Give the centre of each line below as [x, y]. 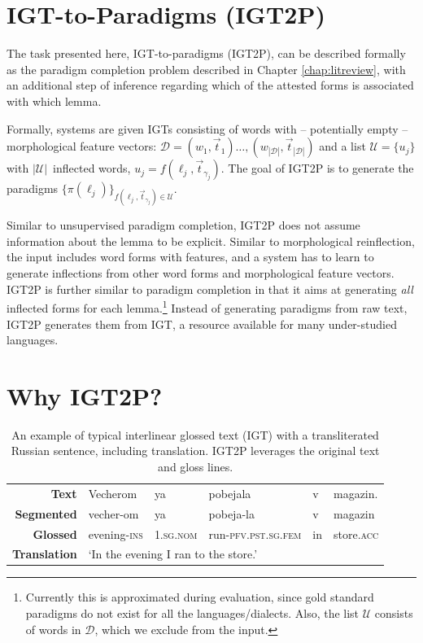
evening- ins [116, 534]
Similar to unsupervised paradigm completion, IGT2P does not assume [183, 225]
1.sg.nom [176, 534]
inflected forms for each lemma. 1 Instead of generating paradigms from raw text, [207, 306]
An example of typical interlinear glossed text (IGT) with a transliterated [195, 434]
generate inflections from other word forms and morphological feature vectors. [201, 273]
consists [394, 613]
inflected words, [92, 168]
